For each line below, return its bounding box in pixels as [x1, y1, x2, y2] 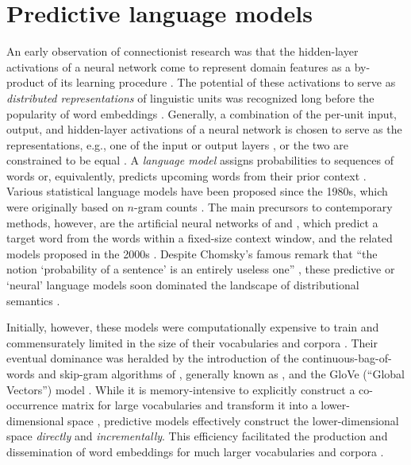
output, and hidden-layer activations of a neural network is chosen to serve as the [6, 121, 402, 138]
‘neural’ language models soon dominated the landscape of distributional [6, 277, 359, 293]
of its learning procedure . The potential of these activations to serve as [48, 74, 396, 91]
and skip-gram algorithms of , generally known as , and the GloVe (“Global [38, 366, 405, 382]
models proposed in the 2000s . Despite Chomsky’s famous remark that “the [6, 245, 378, 262]
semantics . [6, 292, 60, 308]
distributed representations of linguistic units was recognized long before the [6, 89, 375, 106]
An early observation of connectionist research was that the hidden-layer [6, 43, 359, 60]
